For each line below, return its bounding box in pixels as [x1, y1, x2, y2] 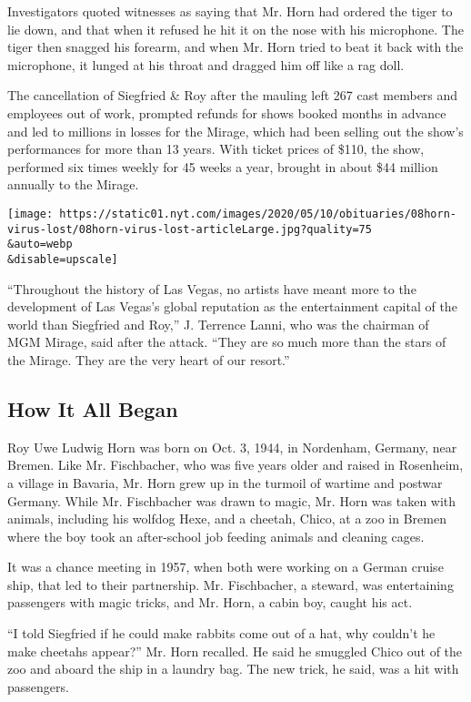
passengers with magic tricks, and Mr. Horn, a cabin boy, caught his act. [7, 593, 413, 612]
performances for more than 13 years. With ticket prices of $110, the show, [7, 139, 425, 158]
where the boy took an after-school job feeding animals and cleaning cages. [7, 526, 425, 545]
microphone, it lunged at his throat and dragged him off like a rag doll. [7, 55, 405, 74]
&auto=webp [7, 238, 73, 251]
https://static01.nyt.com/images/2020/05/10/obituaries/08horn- [59, 207, 456, 220]
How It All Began [7, 394, 178, 422]
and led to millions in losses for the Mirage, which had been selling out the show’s [7, 121, 464, 140]
